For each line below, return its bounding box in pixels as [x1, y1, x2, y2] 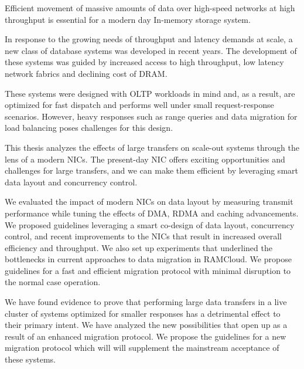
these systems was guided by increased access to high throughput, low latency [5, 56, 284, 68]
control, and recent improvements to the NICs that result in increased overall [5, 230, 282, 242]
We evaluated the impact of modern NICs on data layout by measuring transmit [5, 195, 293, 208]
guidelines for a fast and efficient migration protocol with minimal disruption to [5, 264, 291, 276]
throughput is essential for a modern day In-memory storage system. [5, 13, 251, 25]
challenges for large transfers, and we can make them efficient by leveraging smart [5, 164, 298, 177]
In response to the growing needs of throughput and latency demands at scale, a [5, 33, 293, 45]
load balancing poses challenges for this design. [5, 121, 173, 134]
